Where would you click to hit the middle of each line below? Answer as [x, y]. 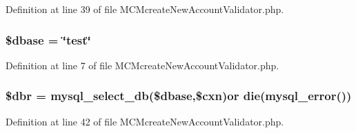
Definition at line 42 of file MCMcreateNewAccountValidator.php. [145, 121]
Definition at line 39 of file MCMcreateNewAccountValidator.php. [145, 9]
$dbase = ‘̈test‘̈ [48, 39]
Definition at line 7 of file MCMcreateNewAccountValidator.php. [142, 65]
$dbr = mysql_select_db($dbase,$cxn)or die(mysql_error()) [179, 96]
